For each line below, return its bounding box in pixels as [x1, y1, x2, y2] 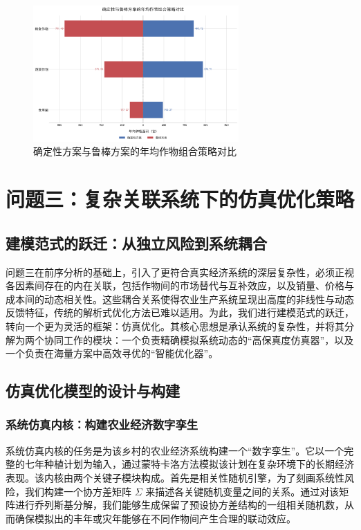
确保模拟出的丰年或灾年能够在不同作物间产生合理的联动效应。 [15, 511, 296, 525]
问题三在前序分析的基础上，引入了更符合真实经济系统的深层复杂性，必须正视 [6, 264, 354, 279]
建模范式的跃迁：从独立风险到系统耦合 [6, 232, 267, 253]
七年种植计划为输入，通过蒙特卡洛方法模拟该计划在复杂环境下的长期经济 [24, 457, 354, 471]
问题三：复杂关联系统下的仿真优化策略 [6, 185, 355, 213]
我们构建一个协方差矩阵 [24, 484, 131, 498]
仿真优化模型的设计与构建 [6, 380, 180, 401]
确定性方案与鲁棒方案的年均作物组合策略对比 [33, 144, 237, 158]
